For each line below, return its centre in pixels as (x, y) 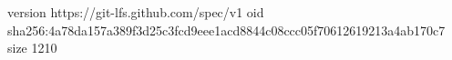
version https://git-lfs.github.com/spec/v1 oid (136, 12)
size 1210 (32, 48)
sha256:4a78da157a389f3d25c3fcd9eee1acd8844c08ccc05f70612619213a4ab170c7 (226, 30)
